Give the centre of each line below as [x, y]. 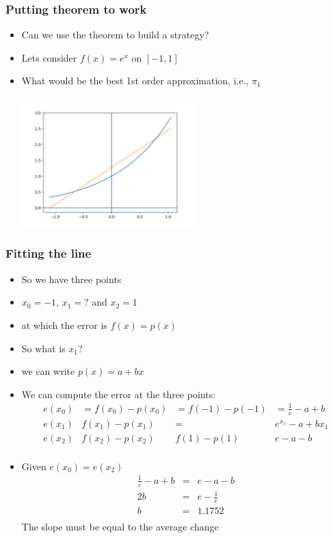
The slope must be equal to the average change [120, 527]
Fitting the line [49, 253]
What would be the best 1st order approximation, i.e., [135, 81]
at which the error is [64, 325]
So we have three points [71, 279]
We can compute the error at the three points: [119, 394]
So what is [43, 348]
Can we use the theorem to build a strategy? [115, 35]
